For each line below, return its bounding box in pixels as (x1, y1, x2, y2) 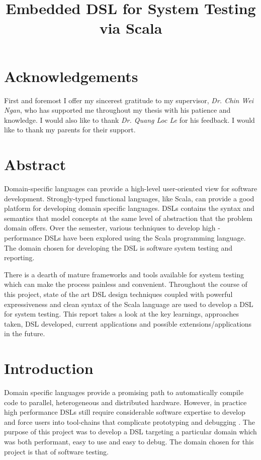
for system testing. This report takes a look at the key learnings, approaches (4, 309, 239, 319)
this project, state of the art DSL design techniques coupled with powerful (4, 288, 233, 299)
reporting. (4, 252, 35, 263)
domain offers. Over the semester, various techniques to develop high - (4, 222, 220, 233)
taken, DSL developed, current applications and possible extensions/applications (4, 318, 252, 329)
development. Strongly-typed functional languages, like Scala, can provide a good (4, 193, 254, 203)
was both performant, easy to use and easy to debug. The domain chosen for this (4, 436, 254, 446)
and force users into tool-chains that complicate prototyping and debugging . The (4, 416, 255, 427)
